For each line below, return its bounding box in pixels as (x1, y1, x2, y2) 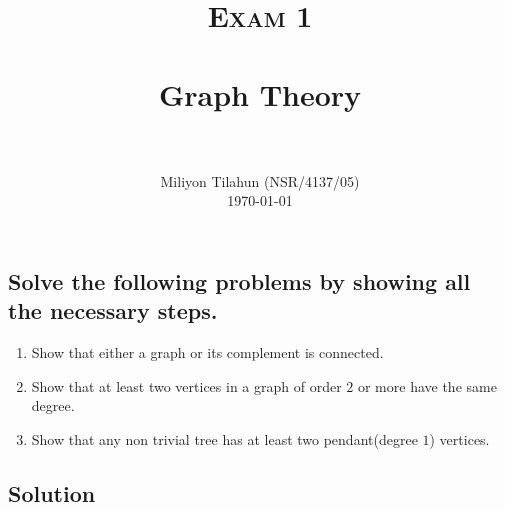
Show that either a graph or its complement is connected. (31, 342, 384, 363)
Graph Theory (158, 73, 362, 114)
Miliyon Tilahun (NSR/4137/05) (160, 170, 360, 191)
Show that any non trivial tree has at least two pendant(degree (31, 428, 418, 449)
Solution (8, 477, 96, 508)
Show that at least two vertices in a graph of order (31, 375, 342, 396)
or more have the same (357, 375, 497, 396)
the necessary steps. (8, 295, 218, 326)
